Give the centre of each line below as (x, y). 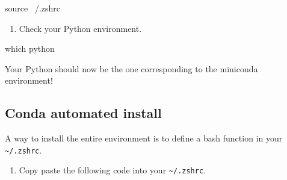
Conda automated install (83, 113)
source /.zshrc (32, 8)
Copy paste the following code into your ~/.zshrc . (112, 170)
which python (30, 48)
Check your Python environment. (80, 28)
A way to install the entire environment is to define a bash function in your (144, 138)
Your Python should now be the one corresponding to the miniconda (131, 68)
